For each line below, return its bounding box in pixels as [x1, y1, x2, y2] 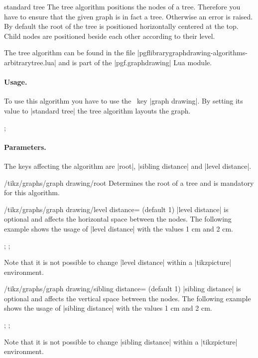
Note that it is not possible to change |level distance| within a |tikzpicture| [4, 257, 232, 267]
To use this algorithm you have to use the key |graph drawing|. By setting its [4, 96, 243, 106]
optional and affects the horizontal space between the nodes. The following [4, 214, 232, 224]
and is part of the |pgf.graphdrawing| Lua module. [58, 57, 212, 67]
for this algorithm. [4, 187, 60, 198]
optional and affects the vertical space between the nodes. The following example [4, 293, 251, 303]
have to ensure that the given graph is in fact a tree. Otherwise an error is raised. [4, 11, 253, 21]
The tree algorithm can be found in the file [4, 47, 135, 58]
